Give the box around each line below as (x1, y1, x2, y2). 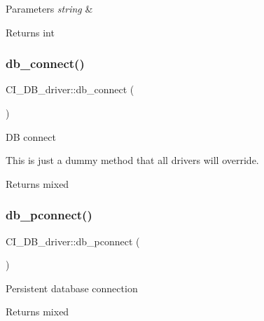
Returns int (6, 25, 55, 39)
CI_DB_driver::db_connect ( (6, 82, 134, 97)
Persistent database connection (6, 280, 138, 295)
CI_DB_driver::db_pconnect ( (6, 233, 140, 248)
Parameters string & (6, 1, 93, 15)
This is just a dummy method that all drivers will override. (6, 153, 259, 168)
